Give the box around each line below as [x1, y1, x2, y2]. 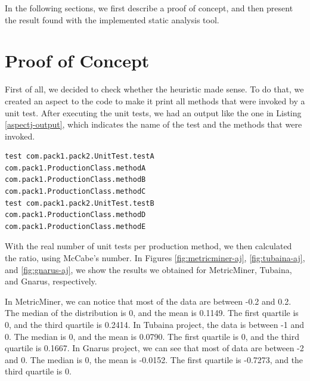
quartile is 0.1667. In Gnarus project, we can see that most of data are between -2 [5, 342, 304, 354]
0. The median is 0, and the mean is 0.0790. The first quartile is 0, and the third [5, 330, 299, 342]
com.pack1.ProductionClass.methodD [5, 210, 146, 219]
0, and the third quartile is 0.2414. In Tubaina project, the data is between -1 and [5, 318, 304, 330]
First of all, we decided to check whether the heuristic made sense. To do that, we [5, 83, 304, 95]
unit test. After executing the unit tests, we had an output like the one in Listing [5, 106, 302, 119]
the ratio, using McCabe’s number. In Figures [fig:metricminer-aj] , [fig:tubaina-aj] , [5, 252, 305, 264]
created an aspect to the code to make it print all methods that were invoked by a [5, 94, 305, 107]
